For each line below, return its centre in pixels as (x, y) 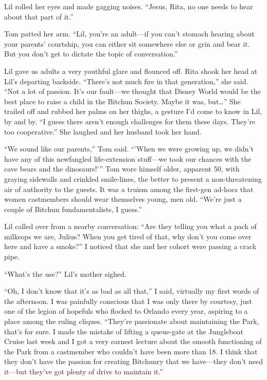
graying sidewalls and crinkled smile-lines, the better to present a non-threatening (133, 178)
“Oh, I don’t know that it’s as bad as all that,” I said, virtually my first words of (132, 291)
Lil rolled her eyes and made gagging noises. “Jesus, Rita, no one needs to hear (129, 6)
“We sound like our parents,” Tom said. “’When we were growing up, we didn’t (129, 149)
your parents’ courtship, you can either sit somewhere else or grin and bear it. (127, 43)
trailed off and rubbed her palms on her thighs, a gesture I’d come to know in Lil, (133, 111)
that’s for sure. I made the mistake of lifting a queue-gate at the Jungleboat (124, 331)
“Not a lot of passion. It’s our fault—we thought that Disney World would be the (132, 91)
